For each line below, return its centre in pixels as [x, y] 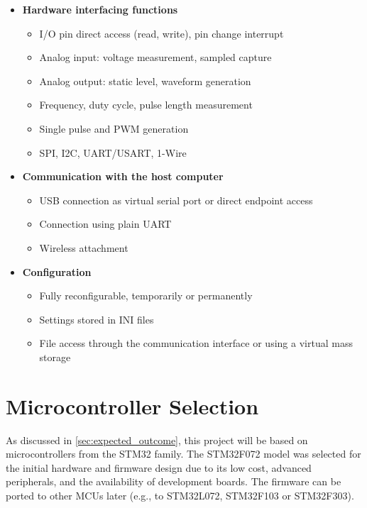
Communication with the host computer [123, 176]
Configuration [57, 271]
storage [55, 357]
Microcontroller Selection [132, 405]
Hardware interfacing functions [100, 9]
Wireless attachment [84, 247]
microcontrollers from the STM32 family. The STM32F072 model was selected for [183, 454]
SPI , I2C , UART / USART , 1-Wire [113, 152]
